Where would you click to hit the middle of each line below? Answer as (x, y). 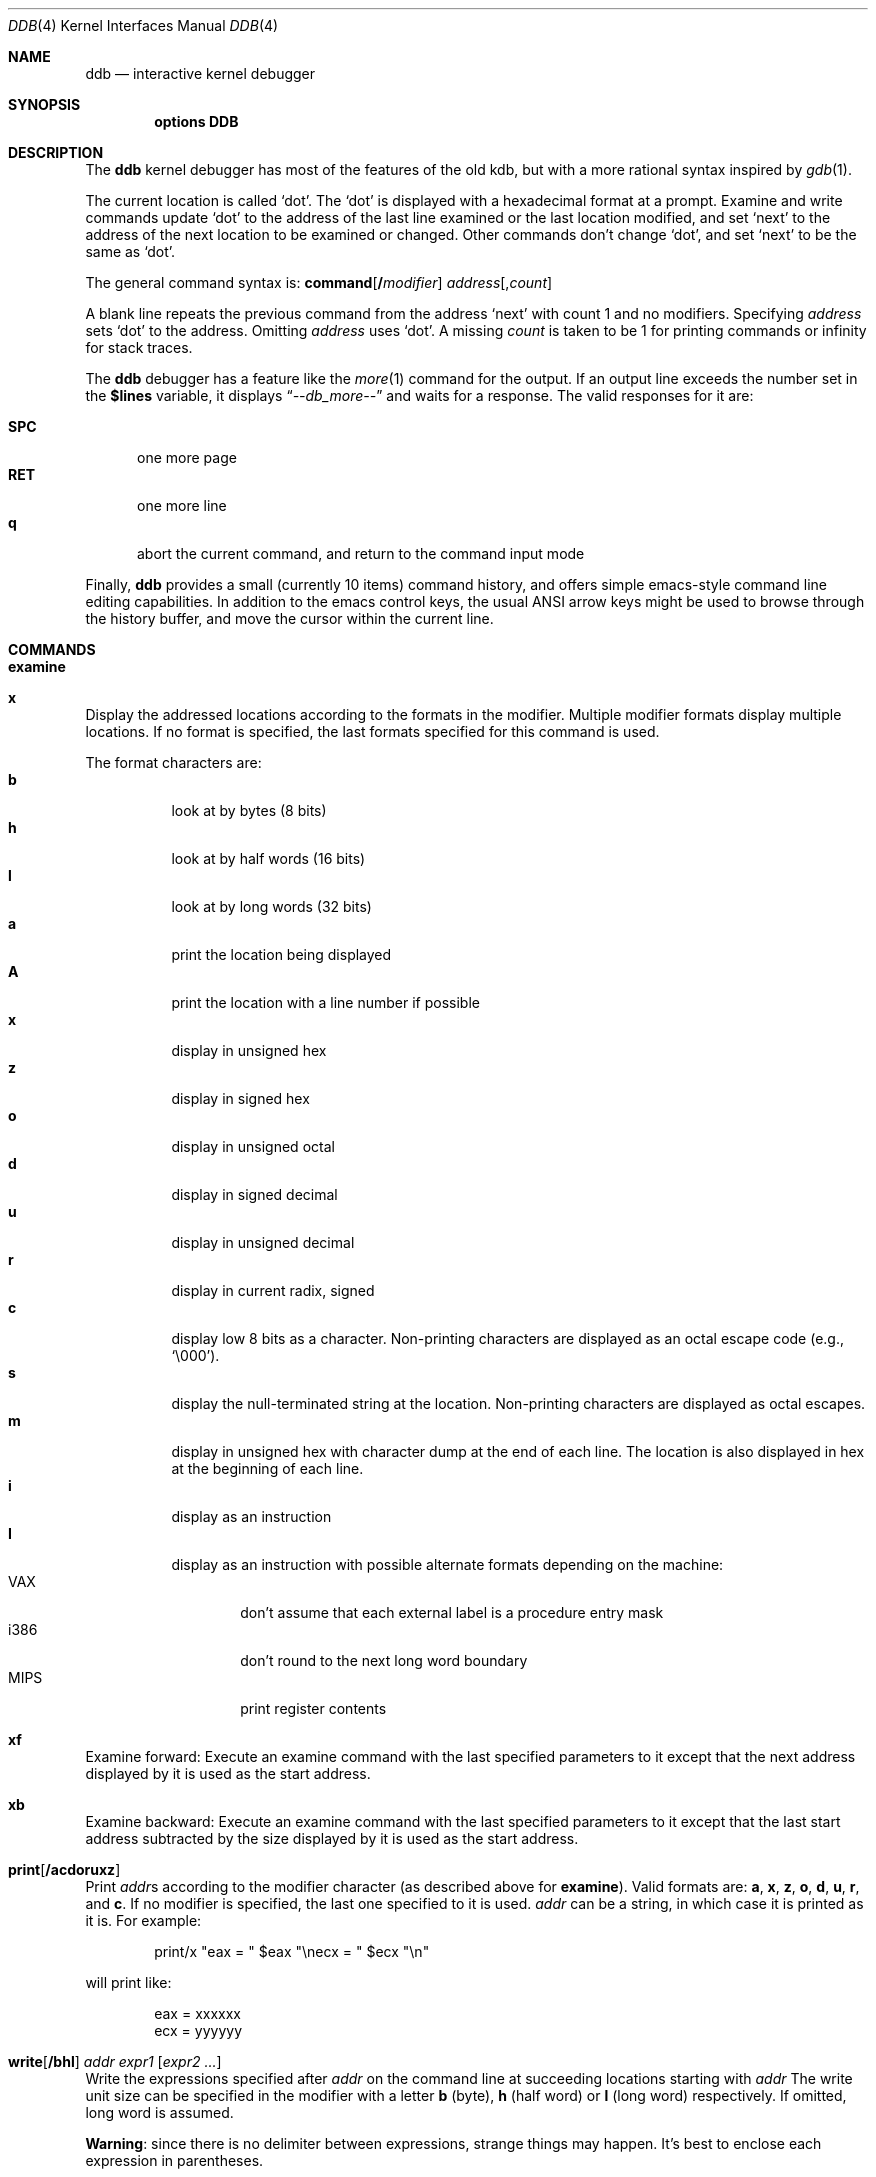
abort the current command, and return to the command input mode (361, 553)
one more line (182, 505)
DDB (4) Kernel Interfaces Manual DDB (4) (143, 25)
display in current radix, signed (273, 1290)
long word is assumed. (159, 2112)
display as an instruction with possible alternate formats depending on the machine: (447, 1564)
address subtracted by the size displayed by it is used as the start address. (332, 1838)
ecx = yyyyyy (198, 2030)
